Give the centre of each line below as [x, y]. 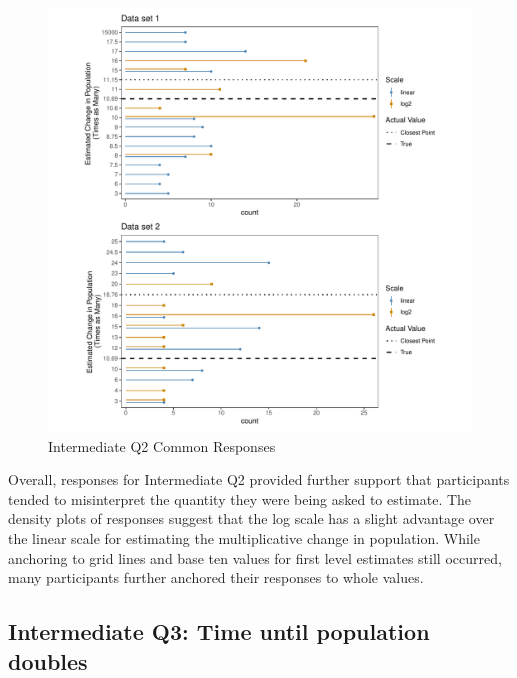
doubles [48, 660]
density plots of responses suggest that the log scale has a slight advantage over [251, 518]
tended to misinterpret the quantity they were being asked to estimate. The [240, 498]
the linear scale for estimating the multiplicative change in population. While [244, 537]
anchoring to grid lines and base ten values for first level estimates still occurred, [255, 557]
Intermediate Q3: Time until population [219, 631]
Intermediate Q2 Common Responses [162, 445]
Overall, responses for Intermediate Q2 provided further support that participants [259, 479]
